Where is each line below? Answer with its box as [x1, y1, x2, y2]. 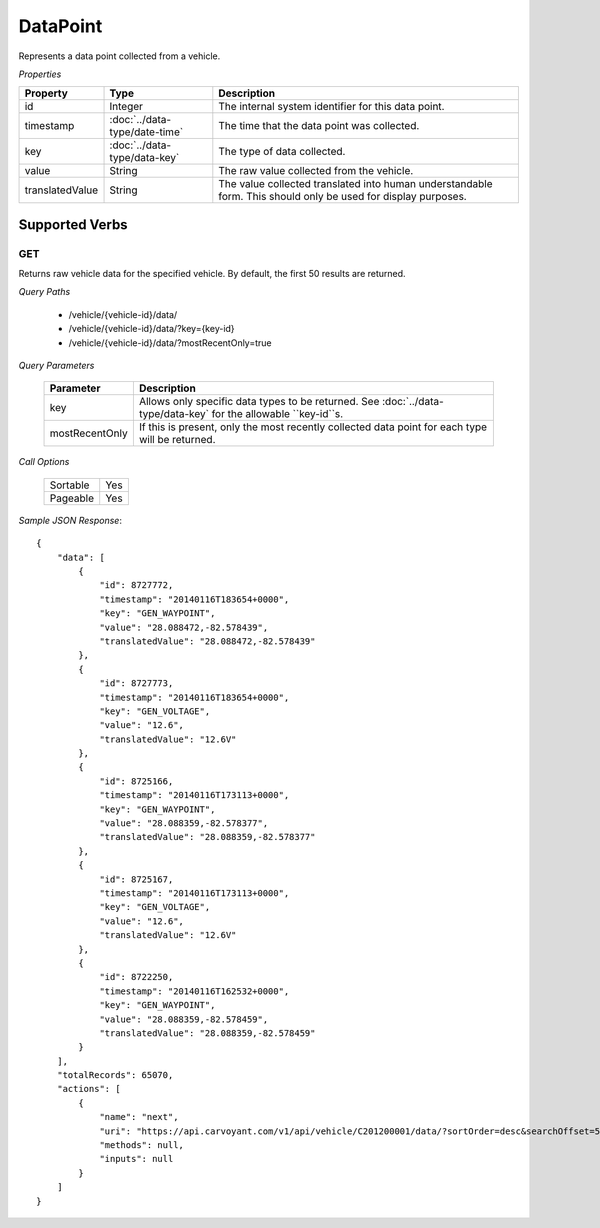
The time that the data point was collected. [218, 119, 420, 133]
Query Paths [18, 286, 71, 298]
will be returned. [138, 433, 216, 447]
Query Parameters [18, 360, 95, 372]
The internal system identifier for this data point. [218, 100, 445, 114]
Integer [109, 100, 144, 114]
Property [24, 86, 69, 100]
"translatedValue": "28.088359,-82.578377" [99, 831, 316, 843]
